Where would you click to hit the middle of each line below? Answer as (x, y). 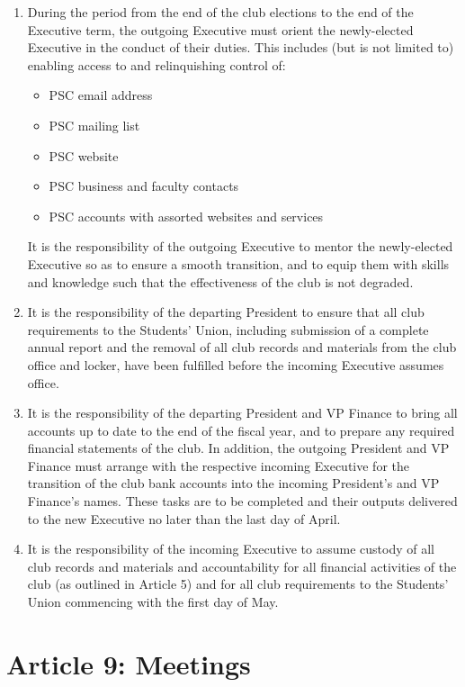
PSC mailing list (94, 125)
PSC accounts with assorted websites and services (186, 216)
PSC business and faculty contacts (144, 186)
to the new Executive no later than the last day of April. (184, 518)
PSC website (84, 155)
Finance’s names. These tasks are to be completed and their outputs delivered (242, 501)
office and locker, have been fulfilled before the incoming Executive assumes (236, 364)
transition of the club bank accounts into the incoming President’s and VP (233, 483)
